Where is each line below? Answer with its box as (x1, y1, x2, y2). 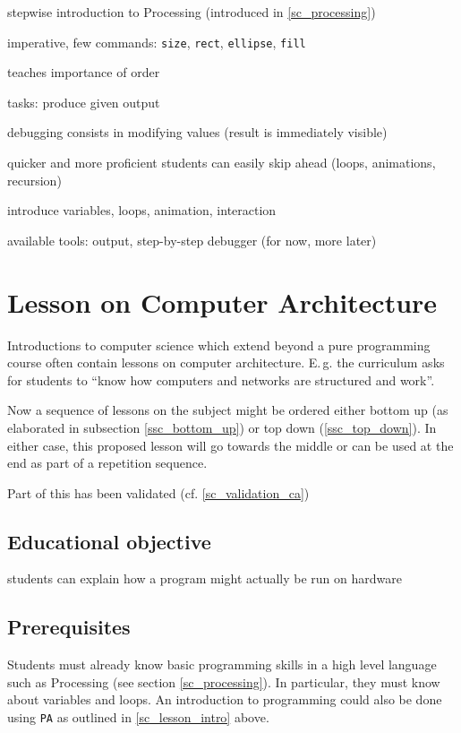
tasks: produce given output (7, 92, 160, 111)
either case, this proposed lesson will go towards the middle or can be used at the (7, 435, 454, 454)
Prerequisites (7, 613, 131, 641)
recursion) (7, 170, 62, 189)
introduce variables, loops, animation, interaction (7, 201, 277, 220)
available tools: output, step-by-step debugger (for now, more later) (7, 230, 377, 249)
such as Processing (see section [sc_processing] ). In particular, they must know (7, 672, 440, 691)
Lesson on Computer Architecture (7, 283, 438, 320)
